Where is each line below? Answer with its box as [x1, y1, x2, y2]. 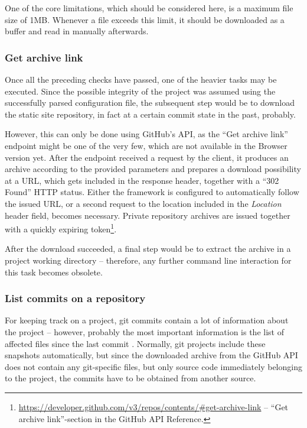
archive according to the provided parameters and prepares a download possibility [5, 163, 301, 175]
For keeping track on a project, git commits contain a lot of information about [5, 314, 289, 326]
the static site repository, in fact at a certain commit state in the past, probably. [5, 108, 296, 120]
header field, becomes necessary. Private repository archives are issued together [5, 209, 290, 221]
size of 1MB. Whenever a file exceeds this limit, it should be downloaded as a [5, 13, 285, 25]
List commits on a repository [5, 291, 146, 306]
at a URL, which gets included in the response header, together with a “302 [5, 174, 279, 186]
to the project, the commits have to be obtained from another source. [5, 372, 256, 384]
